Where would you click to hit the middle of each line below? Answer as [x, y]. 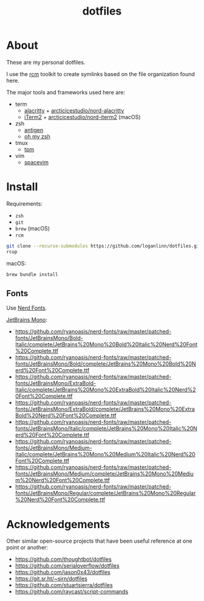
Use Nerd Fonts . [27, 308]
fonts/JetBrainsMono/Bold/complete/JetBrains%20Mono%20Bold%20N [105, 364]
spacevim [36, 162]
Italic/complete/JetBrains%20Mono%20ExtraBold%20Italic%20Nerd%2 [105, 390]
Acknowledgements [58, 524]
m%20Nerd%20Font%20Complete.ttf [63, 480]
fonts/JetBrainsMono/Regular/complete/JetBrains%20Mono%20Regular [105, 493]
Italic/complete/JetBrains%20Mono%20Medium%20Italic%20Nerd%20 [105, 454]
